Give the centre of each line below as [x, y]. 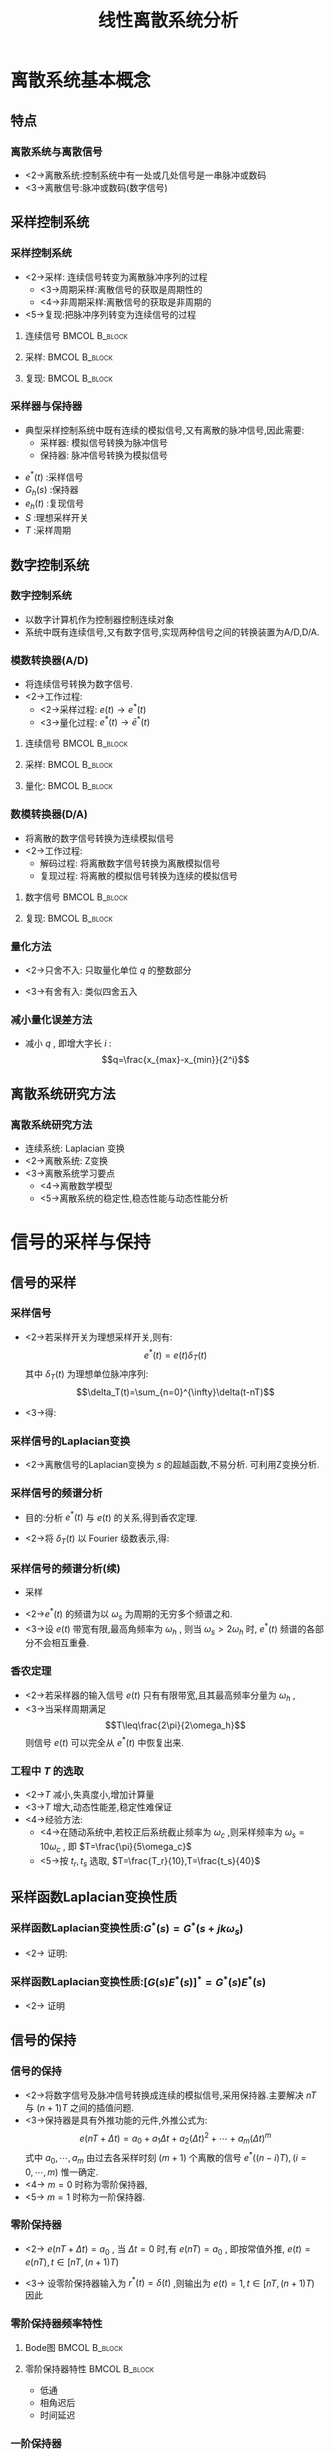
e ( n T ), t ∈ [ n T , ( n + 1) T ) [72, 2262]
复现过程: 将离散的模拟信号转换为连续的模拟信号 [138, 875]
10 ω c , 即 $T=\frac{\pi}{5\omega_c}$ [115, 1848]
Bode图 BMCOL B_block [73, 2347]
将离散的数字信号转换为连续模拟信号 [99, 838]
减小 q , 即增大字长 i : [68, 1043]
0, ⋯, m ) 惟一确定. [61, 2172]
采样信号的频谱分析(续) [65, 1569]
